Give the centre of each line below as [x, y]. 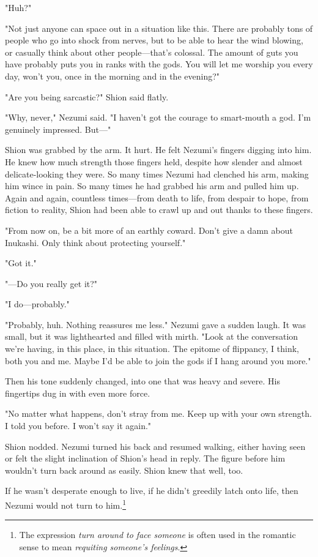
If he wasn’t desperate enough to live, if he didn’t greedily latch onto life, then [152, 491]
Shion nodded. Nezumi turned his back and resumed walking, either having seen [155, 446]
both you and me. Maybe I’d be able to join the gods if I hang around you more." [158, 360]
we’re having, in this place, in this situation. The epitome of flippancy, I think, [152, 349]
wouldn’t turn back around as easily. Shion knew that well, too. [124, 470]
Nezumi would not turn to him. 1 [66, 504]
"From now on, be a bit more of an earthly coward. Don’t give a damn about [149, 230]
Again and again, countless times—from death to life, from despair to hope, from [157, 197]
